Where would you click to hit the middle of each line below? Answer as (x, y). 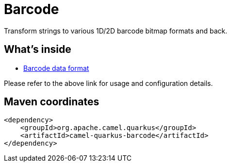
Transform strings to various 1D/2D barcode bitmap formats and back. (116, 31)
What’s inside (38, 50)
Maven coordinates (52, 102)
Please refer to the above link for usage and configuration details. (108, 83)
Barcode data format (56, 68)
